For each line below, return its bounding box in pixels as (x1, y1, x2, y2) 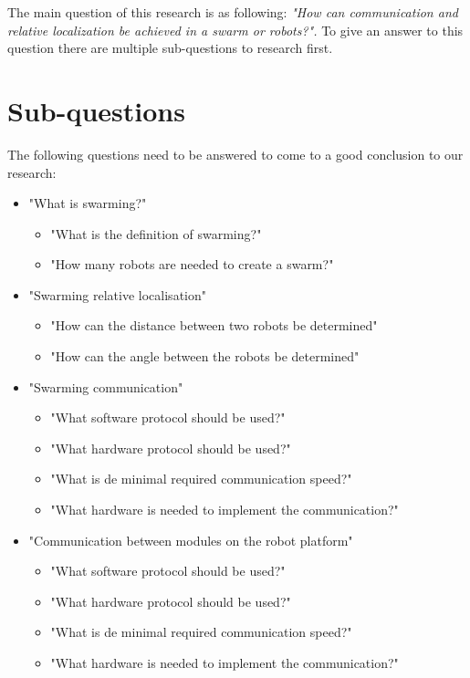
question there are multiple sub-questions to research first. (7, 38, 333, 57)
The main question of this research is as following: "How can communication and (7, 3, 458, 21)
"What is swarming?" (28, 193, 147, 213)
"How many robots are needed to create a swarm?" (50, 255, 334, 274)
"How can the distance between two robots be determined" (50, 316, 378, 335)
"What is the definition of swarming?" (50, 224, 262, 243)
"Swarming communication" (28, 377, 183, 396)
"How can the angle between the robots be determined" (50, 347, 360, 366)
